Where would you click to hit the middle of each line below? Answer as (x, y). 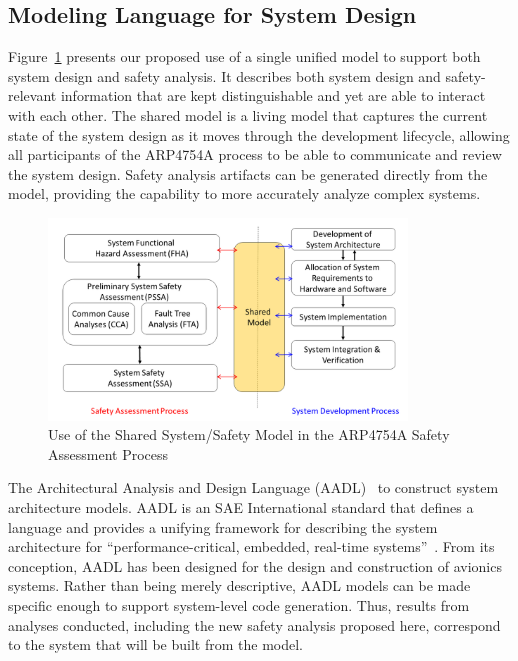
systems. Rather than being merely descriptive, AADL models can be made (239, 585)
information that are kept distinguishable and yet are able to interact (273, 95)
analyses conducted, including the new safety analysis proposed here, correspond (254, 624)
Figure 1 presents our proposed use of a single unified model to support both (244, 56)
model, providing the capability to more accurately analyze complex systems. (244, 193)
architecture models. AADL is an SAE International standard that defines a (241, 507)
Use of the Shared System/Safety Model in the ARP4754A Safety (249, 434)
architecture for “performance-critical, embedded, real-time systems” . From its (251, 546)
